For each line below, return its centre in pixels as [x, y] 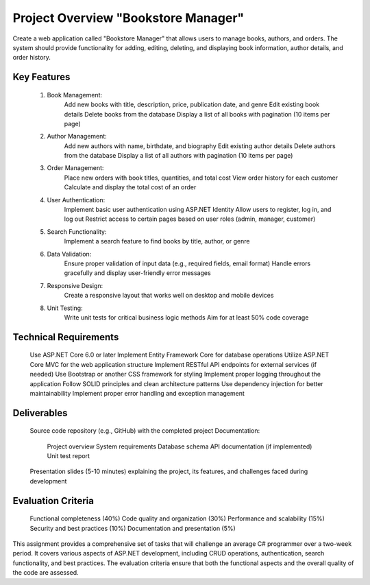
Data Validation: [69, 254]
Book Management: [75, 95]
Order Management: [75, 168]
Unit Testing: [65, 308]
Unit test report [69, 456]
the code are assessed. [46, 573]
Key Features [41, 77]
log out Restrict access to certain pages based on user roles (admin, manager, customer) [190, 219]
